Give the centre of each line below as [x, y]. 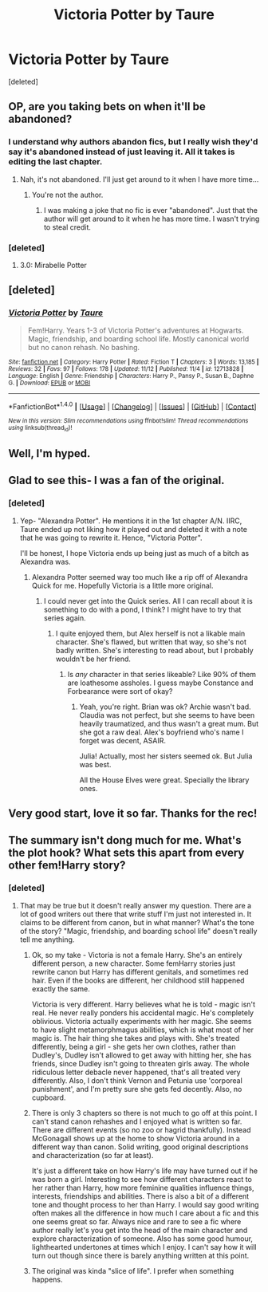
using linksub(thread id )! [40, 429]
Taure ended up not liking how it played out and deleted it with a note [133, 529]
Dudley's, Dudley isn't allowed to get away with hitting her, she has [142, 1055]
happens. [47, 1279]
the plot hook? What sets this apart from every [126, 853]
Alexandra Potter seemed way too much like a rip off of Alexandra [140, 577]
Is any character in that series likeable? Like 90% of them [162, 674]
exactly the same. [61, 989]
